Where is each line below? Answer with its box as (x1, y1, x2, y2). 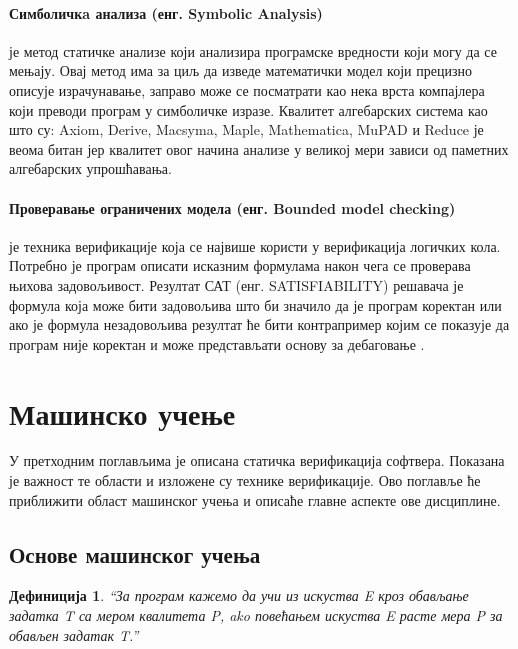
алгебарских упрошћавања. (9, 158, 172, 179)
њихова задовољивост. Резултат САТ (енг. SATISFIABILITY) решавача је (9, 274, 464, 295)
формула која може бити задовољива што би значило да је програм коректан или (9, 294, 502, 315)
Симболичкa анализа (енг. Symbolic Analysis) (9, 2, 323, 23)
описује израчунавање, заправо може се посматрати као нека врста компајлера (9, 79, 485, 100)
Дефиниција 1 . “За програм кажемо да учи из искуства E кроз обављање (9, 585, 469, 606)
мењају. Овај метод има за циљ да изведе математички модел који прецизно (9, 60, 472, 81)
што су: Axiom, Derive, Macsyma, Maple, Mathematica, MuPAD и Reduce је (9, 119, 484, 140)
